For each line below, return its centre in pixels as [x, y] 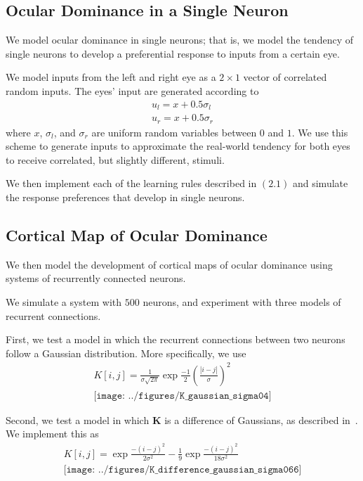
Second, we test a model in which [78, 419]
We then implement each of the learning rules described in [131, 183]
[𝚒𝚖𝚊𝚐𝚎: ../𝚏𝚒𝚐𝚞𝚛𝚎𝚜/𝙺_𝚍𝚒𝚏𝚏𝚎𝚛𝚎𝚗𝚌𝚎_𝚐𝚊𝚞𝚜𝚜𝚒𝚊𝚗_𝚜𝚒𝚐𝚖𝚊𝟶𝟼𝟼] [183, 470]
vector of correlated [285, 77]
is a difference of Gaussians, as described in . [261, 419]
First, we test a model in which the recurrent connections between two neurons [176, 339]
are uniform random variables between [174, 132]
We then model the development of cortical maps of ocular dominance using [169, 264]
